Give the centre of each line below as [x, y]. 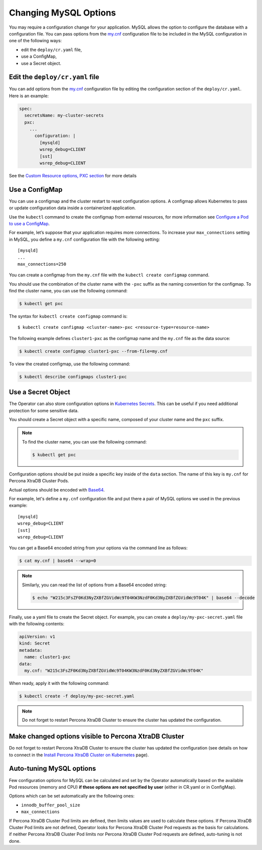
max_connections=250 [42, 264]
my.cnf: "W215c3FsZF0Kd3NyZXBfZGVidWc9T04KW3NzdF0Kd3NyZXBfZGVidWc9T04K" [114, 671]
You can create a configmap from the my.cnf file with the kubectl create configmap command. [109, 275]
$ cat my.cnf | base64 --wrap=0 [58, 561]
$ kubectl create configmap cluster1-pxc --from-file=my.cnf [93, 351]
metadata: [31, 650]
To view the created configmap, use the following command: [70, 364]
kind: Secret [35, 643]
